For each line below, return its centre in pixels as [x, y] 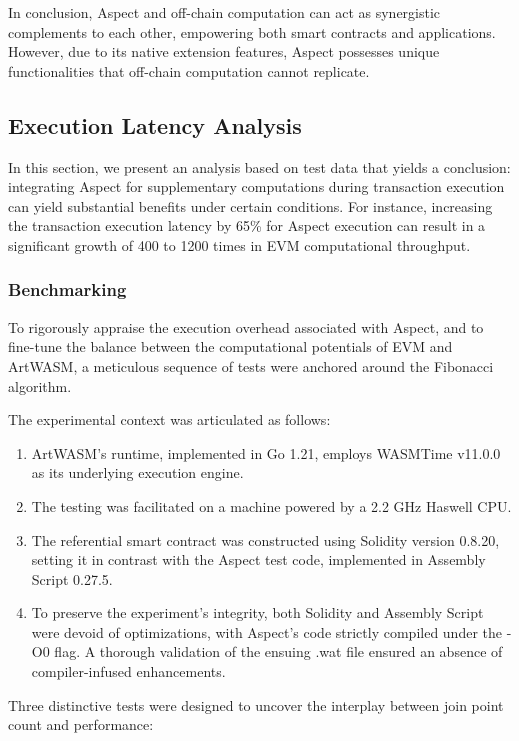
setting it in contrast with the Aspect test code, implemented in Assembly [258, 559]
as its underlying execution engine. [137, 472]
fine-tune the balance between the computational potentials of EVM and [230, 346]
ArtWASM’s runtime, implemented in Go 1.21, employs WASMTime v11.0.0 [266, 452]
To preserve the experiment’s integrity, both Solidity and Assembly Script [257, 612]
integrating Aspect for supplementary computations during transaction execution [256, 186]
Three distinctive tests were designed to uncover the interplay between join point [256, 704]
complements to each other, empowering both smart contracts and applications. [252, 31]
